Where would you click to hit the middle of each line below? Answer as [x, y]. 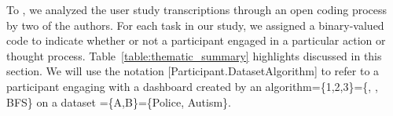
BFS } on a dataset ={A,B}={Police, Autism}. [119, 101]
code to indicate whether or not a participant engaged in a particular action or [196, 40]
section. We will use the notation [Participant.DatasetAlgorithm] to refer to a [193, 71]
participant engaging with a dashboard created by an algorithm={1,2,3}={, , [192, 86]
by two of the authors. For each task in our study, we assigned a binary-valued [195, 25]
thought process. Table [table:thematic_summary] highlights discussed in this [194, 55]
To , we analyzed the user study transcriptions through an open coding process [197, 9]
